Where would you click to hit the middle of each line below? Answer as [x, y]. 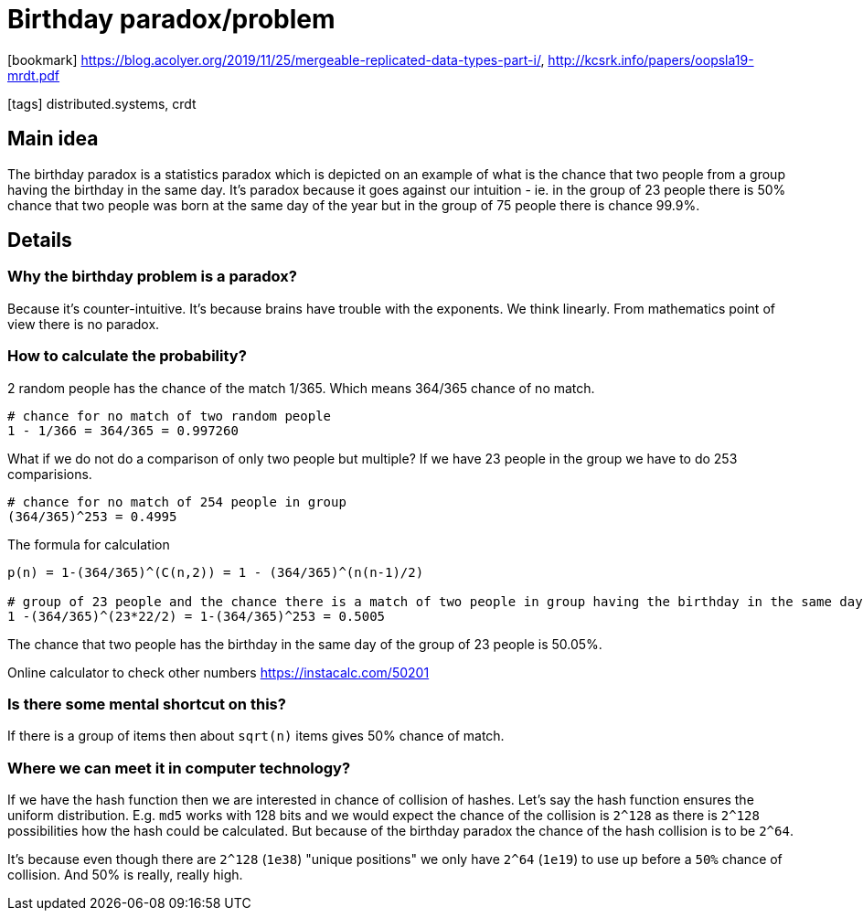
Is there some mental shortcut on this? [147, 704]
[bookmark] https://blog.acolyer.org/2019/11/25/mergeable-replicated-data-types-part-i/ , [276, 59]
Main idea [53, 139]
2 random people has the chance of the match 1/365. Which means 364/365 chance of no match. [301, 388]
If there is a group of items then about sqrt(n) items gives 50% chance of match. [256, 736]
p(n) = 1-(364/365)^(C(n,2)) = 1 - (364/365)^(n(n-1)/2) [216, 572]
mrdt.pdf [34, 75]
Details [40, 240]
